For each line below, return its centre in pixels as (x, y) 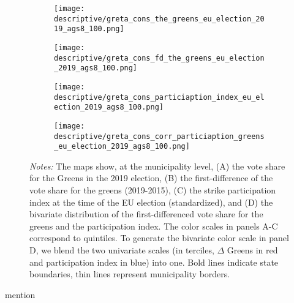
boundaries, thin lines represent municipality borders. (130, 274)
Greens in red (252, 250)
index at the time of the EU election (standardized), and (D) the (151, 202)
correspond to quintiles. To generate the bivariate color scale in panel (159, 238)
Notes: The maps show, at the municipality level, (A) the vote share (157, 166)
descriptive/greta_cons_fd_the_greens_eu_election (159, 58)
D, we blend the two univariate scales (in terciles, (122, 250)
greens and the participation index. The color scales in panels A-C (154, 226)
